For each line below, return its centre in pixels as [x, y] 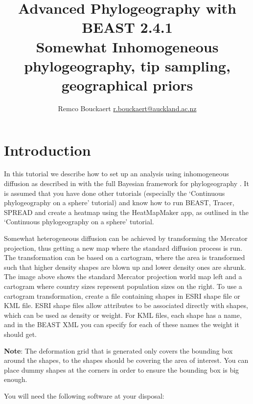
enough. [16, 379]
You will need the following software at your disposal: [84, 395]
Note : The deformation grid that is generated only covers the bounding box [118, 350]
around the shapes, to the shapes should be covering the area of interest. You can [126, 360]
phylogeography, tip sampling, [127, 65]
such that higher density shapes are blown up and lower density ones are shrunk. [125, 267]
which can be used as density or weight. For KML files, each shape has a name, [123, 315]
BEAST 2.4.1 [127, 27]
